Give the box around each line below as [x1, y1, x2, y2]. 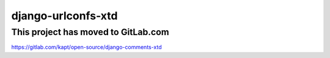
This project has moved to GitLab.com [11, 27, 169, 37]
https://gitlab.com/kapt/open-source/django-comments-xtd [11, 43, 162, 51]
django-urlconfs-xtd [11, 9, 118, 22]
